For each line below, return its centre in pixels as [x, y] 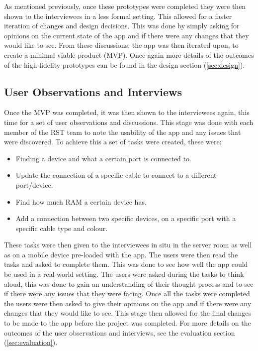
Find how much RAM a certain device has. [81, 201]
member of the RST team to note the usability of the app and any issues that [123, 132]
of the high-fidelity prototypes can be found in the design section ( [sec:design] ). [125, 64]
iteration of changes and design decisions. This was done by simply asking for [122, 26]
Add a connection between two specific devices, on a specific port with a [126, 218]
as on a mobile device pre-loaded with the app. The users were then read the [121, 254]
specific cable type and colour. [62, 228]
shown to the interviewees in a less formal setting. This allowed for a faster [118, 16]
